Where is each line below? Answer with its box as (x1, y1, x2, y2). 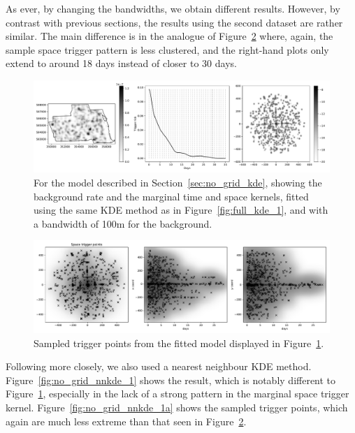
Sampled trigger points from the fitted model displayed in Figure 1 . (34, 335, 324, 350)
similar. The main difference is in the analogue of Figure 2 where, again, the (6, 29, 333, 43)
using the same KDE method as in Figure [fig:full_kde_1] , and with (34, 203, 328, 217)
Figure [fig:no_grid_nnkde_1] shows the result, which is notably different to (6, 372, 336, 387)
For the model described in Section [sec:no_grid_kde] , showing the (34, 175, 322, 190)
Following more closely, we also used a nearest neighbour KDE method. (6, 359, 312, 374)
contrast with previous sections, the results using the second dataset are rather (6, 15, 343, 29)
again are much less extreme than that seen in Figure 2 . (6, 413, 247, 428)
